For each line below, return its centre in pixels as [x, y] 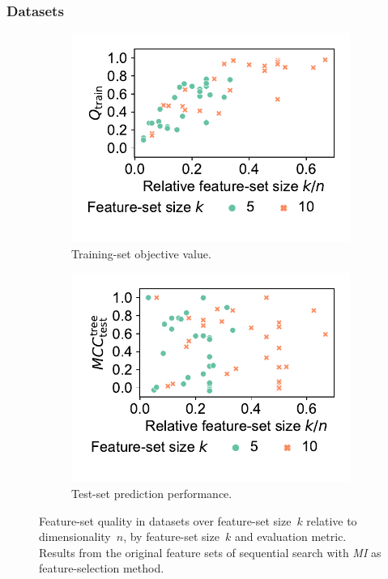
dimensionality [75, 536]
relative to [332, 520]
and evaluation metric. [290, 536]
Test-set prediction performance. [152, 493]
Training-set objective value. [141, 253]
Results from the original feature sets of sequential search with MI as [210, 552]
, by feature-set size [171, 536]
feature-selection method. [102, 568]
